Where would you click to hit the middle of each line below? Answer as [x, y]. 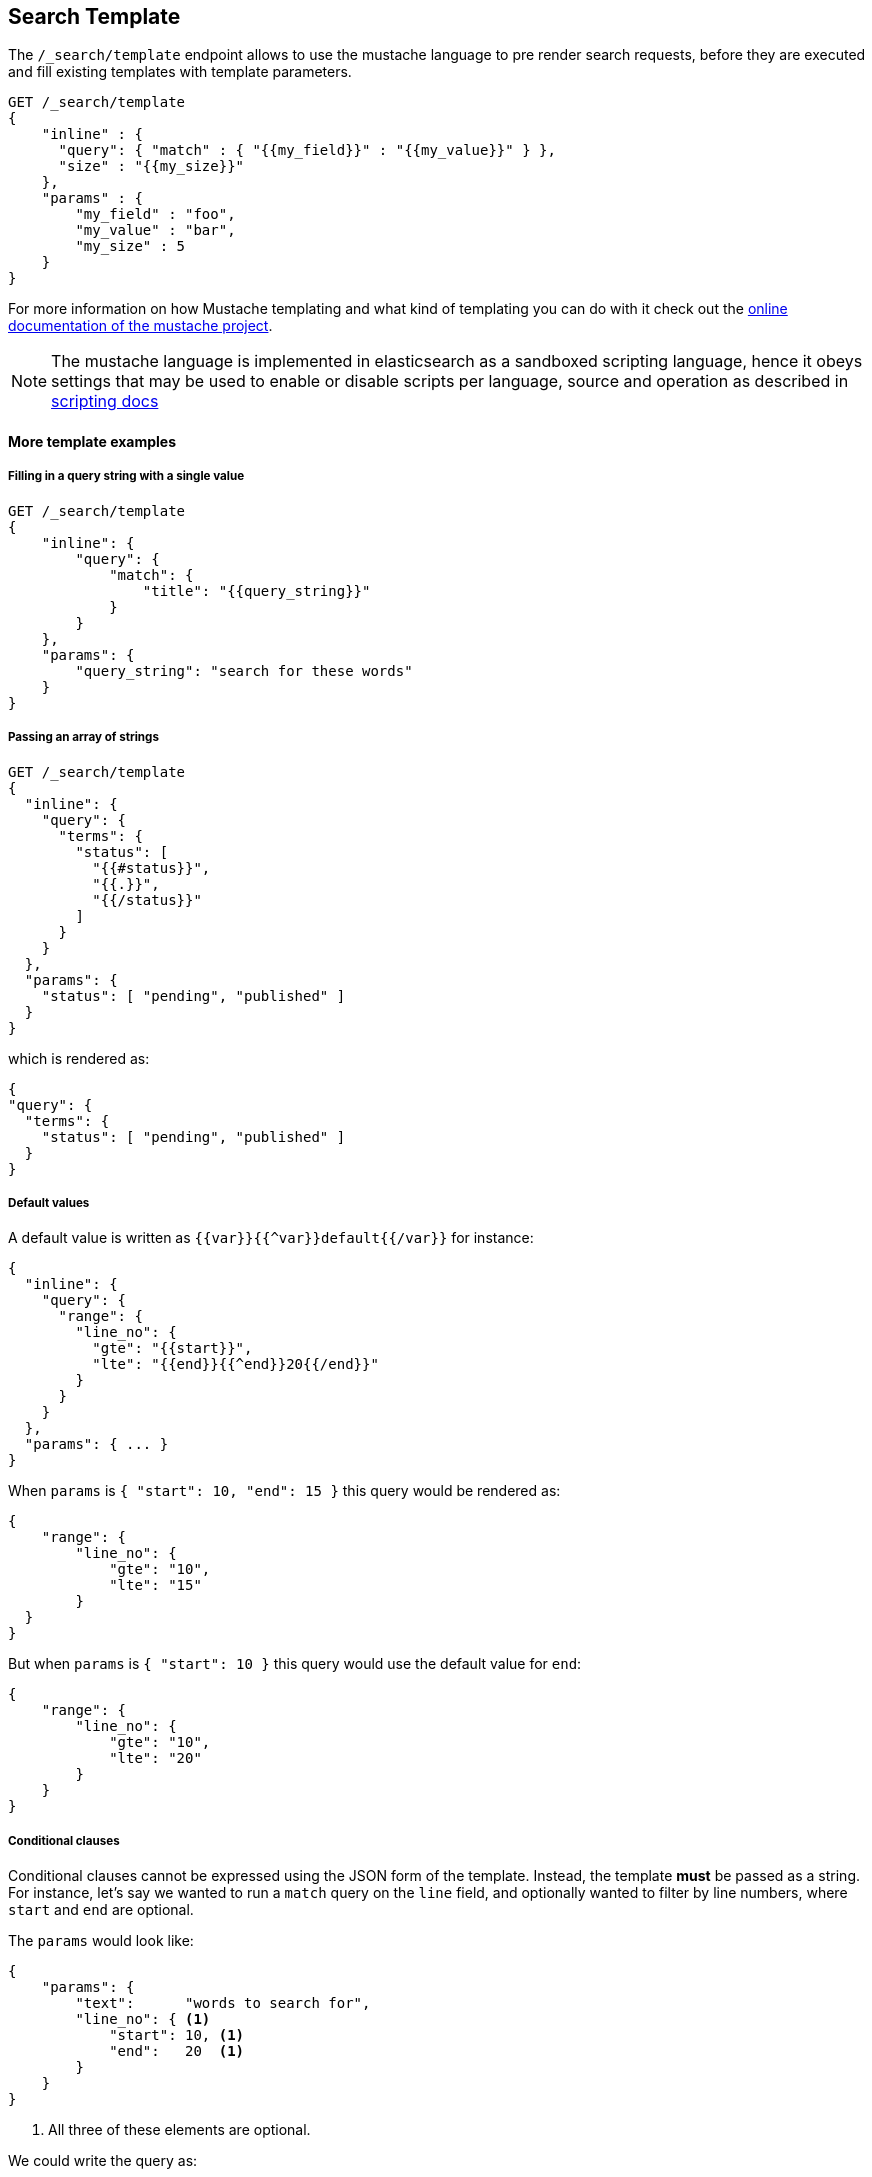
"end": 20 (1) [177, 2051]
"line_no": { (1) [143, 2019]
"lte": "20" [155, 1758]
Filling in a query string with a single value [126, 476]
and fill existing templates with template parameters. [180, 72]
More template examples [92, 442]
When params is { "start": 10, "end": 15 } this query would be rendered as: [284, 1491]
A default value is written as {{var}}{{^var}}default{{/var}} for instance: [271, 1238]
